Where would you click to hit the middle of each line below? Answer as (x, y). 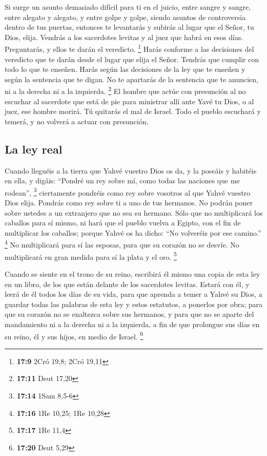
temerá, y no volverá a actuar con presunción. (77, 121)
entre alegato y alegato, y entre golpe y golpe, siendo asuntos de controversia (125, 17)
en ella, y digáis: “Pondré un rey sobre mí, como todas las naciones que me (122, 180)
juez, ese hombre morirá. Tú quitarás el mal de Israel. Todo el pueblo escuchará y (133, 111)
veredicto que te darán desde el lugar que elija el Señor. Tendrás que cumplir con (132, 59)
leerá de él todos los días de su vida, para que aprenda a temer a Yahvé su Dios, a (133, 294)
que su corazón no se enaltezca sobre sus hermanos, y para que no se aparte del (129, 314)
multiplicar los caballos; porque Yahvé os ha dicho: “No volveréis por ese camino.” (133, 232)
